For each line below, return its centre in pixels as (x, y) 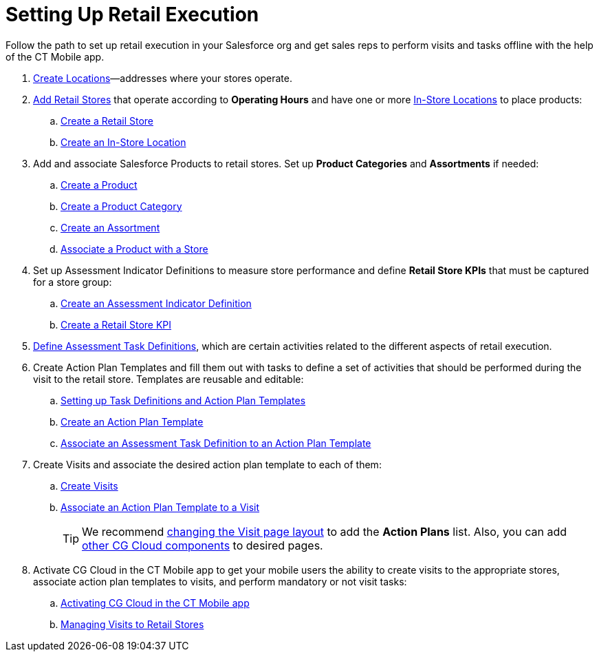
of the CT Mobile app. (55, 56)
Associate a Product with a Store (134, 249)
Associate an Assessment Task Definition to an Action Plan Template (216, 443)
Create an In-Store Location (123, 142)
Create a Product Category (121, 206)
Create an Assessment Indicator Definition (156, 303)
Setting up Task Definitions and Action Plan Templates (183, 400)
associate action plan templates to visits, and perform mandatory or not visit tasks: (220, 581)
